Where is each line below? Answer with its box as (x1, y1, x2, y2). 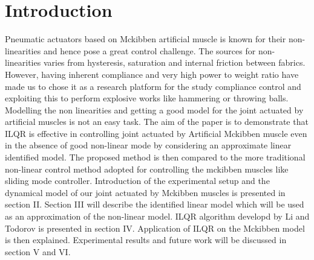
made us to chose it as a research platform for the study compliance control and (5, 80, 301, 92)
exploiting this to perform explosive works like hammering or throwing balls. (5, 92, 289, 104)
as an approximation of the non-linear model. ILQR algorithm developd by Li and (5, 210, 310, 223)
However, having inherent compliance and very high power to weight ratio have (5, 68, 299, 80)
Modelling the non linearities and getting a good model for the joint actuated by (5, 103, 304, 116)
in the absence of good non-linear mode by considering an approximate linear (5, 139, 292, 151)
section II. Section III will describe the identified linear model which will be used (5, 198, 304, 211)
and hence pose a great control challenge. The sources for (43, 44, 256, 57)
